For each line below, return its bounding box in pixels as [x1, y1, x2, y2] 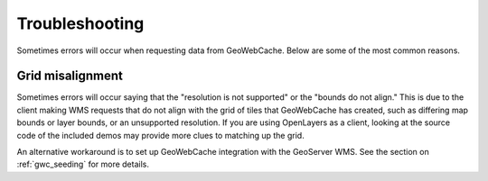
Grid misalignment [16, 68, 124, 84]
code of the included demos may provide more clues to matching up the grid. [16, 130, 305, 140]
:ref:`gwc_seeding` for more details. [16, 158, 149, 170]
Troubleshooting [16, 14, 145, 33]
